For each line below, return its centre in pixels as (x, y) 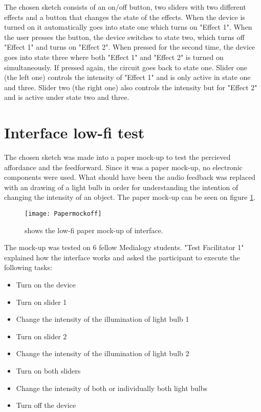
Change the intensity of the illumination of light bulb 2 (103, 353)
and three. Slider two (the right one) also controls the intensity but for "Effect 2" (131, 87)
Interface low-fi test (74, 132)
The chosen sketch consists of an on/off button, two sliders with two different (125, 7)
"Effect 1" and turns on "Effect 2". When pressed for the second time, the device (130, 47)
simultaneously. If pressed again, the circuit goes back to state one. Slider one (126, 67)
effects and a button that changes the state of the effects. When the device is (125, 17)
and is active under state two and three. (67, 97)
